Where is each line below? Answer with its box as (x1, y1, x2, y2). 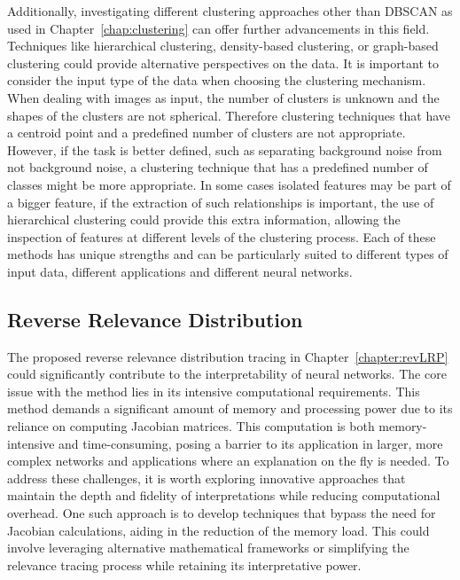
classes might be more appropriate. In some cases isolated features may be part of (7, 175, 451, 193)
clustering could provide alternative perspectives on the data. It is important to (7, 53, 440, 72)
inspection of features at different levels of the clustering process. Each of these (7, 227, 436, 246)
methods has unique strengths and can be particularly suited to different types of (7, 245, 448, 263)
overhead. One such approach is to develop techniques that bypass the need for (7, 504, 436, 522)
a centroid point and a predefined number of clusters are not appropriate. (7, 123, 406, 142)
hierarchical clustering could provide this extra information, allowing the (7, 210, 401, 229)
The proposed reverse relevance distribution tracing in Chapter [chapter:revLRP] (7, 347, 448, 365)
